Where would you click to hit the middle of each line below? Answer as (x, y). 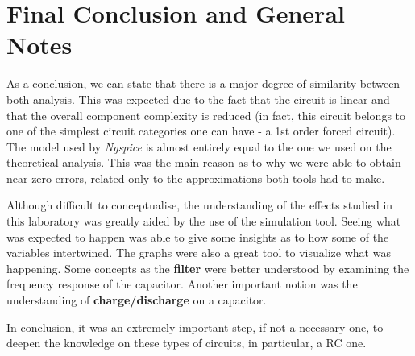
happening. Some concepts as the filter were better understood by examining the (208, 268)
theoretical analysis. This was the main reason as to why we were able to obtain (204, 162)
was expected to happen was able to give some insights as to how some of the (198, 236)
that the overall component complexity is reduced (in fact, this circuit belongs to (206, 115)
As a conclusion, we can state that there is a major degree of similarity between (203, 83)
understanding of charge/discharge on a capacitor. (137, 300)
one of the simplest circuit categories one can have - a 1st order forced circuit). (201, 131)
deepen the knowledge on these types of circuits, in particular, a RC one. (187, 343)
